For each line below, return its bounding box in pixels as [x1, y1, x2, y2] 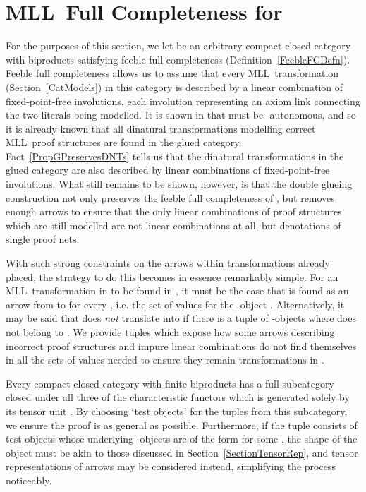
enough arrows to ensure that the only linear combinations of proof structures [6, 204, 342, 219]
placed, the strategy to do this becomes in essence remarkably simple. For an [6, 269, 338, 284]
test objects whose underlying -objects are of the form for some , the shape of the [6, 431, 358, 446]
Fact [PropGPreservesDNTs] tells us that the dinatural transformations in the [6, 148, 344, 163]
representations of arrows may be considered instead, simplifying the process [6, 459, 336, 474]
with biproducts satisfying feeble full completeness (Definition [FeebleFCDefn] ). [6, 52, 350, 66]
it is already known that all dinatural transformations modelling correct [6, 121, 316, 136]
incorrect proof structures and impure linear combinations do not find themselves [6, 338, 357, 353]
